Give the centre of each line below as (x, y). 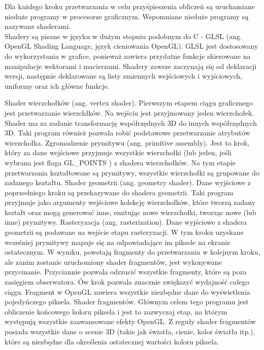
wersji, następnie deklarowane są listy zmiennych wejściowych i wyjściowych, (123, 76)
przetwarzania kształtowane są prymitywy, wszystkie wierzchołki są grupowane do (132, 172)
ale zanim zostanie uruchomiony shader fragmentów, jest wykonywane (113, 261)
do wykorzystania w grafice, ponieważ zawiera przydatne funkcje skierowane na (128, 56)
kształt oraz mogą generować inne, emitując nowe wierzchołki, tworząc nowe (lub (130, 212)
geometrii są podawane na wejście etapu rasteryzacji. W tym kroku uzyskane (124, 232)
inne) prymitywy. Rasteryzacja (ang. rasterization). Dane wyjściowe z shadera (126, 222)
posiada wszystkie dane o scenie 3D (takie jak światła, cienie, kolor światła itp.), (130, 331)
